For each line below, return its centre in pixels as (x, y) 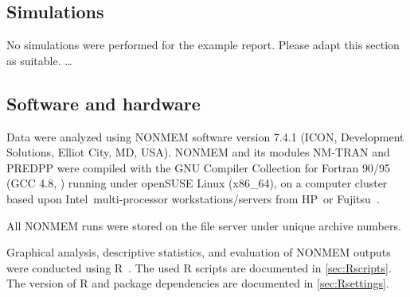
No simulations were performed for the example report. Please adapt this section (203, 45)
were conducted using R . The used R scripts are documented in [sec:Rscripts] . (199, 267)
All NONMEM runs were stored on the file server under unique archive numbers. (204, 225)
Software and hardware (103, 103)
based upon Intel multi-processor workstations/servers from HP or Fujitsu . (193, 198)
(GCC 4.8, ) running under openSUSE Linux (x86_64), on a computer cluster (197, 183)
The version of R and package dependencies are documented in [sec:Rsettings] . (198, 283)
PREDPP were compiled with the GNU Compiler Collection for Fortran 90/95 (198, 167)
